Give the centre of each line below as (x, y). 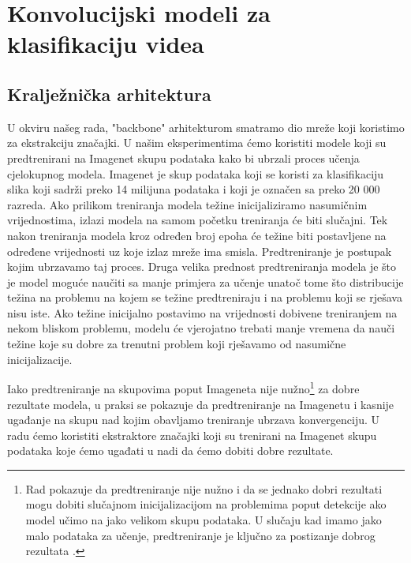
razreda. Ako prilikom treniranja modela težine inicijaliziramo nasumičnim (187, 204)
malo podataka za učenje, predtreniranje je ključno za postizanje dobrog (200, 535)
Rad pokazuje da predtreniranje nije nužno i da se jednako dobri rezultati (204, 488)
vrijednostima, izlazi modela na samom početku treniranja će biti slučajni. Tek (198, 220)
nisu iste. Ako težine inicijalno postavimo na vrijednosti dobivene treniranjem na (202, 312)
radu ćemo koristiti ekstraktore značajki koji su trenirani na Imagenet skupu (192, 435)
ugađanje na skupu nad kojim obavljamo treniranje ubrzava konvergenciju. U (194, 420)
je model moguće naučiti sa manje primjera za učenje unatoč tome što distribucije (205, 281)
